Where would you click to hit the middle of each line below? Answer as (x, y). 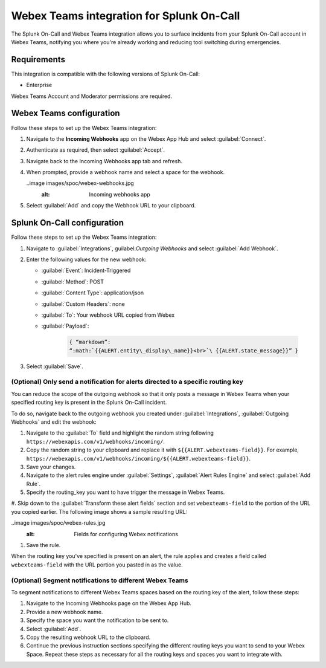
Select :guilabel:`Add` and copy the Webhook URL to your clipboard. (111, 206)
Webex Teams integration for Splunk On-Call (126, 16)
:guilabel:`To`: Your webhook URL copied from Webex (108, 315)
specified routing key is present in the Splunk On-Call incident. (89, 403)
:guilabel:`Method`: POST (72, 282)
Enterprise (39, 85)
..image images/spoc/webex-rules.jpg (58, 523)
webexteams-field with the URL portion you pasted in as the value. (97, 565)
